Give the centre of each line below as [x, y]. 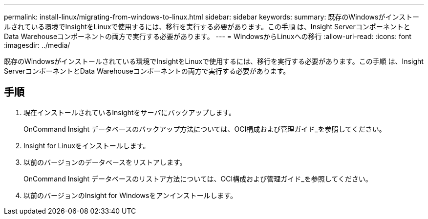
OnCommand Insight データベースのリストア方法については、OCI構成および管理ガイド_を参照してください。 [198, 179]
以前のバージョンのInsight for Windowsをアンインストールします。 [130, 195]
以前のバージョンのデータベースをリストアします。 [105, 162]
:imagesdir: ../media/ [37, 45]
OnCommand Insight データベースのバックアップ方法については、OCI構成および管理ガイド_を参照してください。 [205, 129]
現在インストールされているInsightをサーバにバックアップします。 [130, 112]
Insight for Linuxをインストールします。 [87, 145]
